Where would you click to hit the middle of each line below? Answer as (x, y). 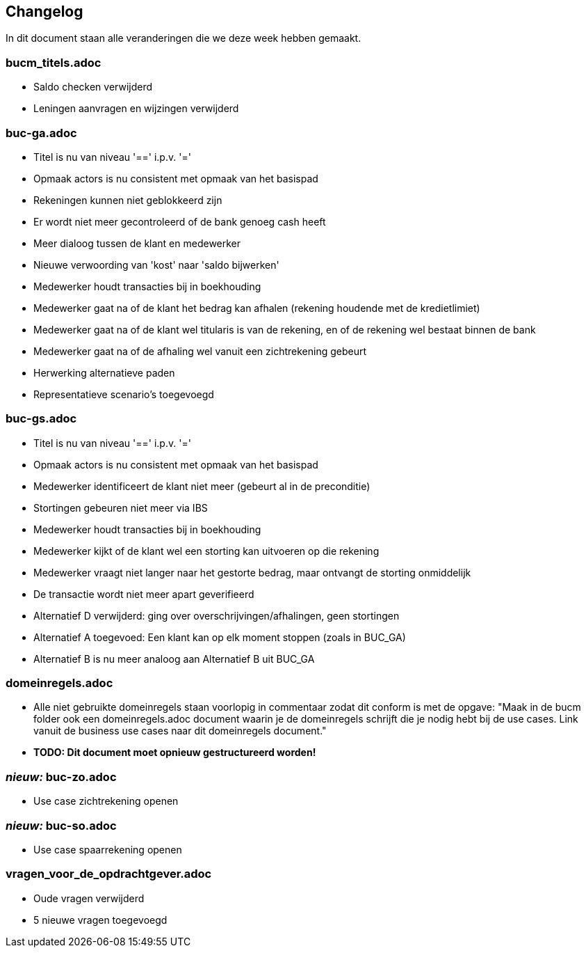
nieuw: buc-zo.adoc (61, 777)
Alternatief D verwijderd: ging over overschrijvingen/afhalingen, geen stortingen (217, 615)
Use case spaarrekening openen (108, 849)
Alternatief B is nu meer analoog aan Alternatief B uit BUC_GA (174, 659)
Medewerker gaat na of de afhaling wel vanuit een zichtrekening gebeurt (200, 351)
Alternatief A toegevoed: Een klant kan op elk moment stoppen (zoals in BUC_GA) (220, 637)
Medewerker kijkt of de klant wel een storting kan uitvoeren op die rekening (206, 551)
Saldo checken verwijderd (93, 87)
